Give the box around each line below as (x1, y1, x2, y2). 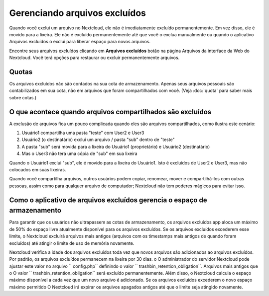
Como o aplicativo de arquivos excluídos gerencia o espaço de (9, 196, 207, 204)
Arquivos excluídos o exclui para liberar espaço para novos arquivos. (9, 39, 151, 45)
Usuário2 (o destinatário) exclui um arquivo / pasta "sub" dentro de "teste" (21, 137, 175, 143)
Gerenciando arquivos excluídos (9, 7, 146, 18)
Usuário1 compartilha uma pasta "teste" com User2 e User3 (21, 130, 144, 136)
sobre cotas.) (9, 94, 37, 100)
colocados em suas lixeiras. (9, 167, 66, 173)
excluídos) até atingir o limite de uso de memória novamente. (9, 240, 134, 246)
